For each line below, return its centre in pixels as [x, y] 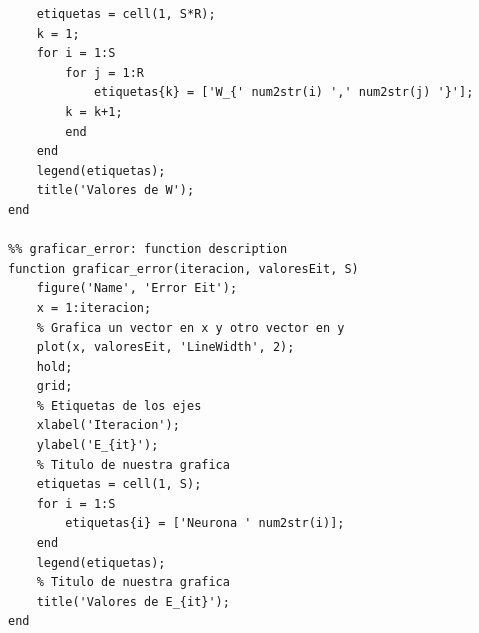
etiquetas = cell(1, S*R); [126, 14]
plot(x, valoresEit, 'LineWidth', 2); [165, 347]
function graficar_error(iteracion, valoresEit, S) [183, 268]
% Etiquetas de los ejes [119, 405]
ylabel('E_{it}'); [97, 445]
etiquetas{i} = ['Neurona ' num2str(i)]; [205, 523]
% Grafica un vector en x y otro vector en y [190, 327]
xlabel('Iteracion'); [108, 425]
